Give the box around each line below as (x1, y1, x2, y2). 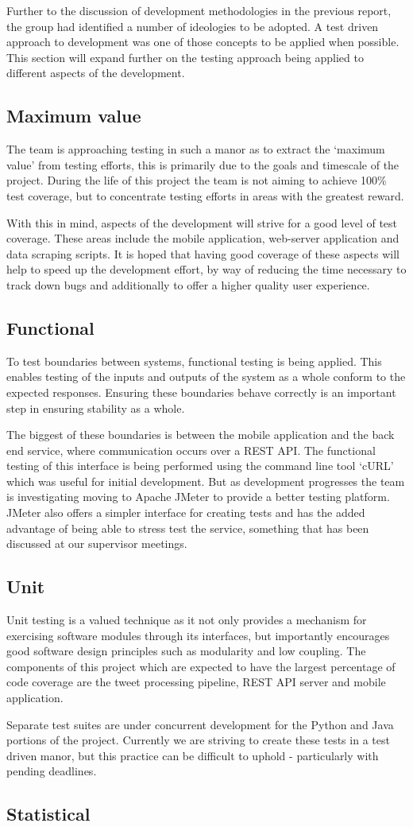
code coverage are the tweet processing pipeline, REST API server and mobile (6, 674, 386, 690)
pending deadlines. (6, 763, 97, 779)
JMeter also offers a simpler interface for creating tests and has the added (6, 504, 365, 521)
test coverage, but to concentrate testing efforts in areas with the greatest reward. (6, 187, 404, 204)
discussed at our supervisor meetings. (6, 535, 187, 552)
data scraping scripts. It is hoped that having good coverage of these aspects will (6, 245, 399, 262)
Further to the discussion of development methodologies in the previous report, (6, 2, 392, 18)
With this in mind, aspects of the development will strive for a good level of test (6, 214, 398, 231)
